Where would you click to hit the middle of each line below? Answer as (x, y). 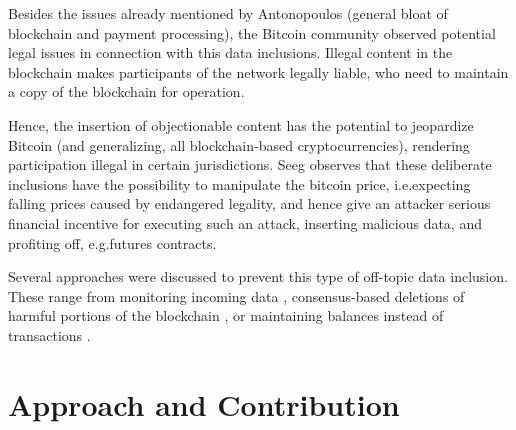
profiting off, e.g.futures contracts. (112, 242)
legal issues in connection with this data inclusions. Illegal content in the (230, 52)
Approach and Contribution (204, 403)
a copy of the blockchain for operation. (126, 91)
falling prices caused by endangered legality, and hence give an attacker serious (249, 203)
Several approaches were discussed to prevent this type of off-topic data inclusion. (258, 276)
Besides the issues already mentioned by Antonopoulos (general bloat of (228, 13)
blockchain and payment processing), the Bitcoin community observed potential (252, 32)
